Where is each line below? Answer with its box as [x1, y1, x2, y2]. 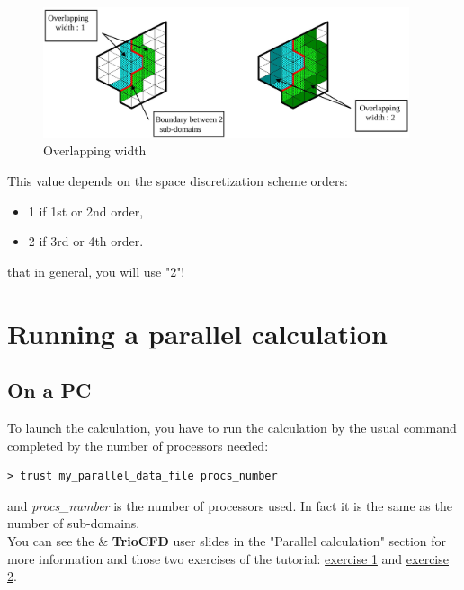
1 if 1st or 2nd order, [28, 201, 144, 220]
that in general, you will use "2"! [7, 261, 185, 280]
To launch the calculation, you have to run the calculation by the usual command [7, 418, 457, 437]
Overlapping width [43, 141, 147, 160]
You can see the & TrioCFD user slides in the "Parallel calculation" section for [7, 531, 447, 550]
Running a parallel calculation [7, 314, 388, 351]
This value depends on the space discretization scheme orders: [7, 172, 348, 190]
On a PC [7, 376, 92, 404]
